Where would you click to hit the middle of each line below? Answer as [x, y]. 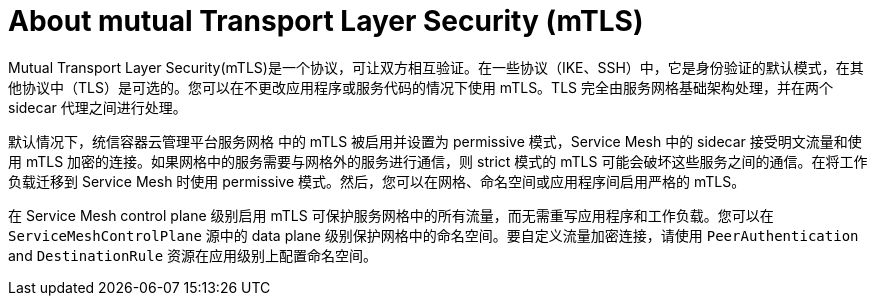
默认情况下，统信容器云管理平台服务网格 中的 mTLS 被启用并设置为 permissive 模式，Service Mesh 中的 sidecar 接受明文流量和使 [435, 141]
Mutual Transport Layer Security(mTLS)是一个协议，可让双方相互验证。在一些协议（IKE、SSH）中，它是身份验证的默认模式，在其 [436, 67]
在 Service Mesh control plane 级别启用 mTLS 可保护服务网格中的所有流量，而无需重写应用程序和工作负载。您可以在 [391, 215]
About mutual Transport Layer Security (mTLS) [326, 21]
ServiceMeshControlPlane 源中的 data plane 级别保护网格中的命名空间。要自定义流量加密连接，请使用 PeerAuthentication [433, 235]
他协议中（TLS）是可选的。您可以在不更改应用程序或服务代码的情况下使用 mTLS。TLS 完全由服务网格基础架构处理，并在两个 [420, 87]
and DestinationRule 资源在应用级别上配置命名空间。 [193, 255]
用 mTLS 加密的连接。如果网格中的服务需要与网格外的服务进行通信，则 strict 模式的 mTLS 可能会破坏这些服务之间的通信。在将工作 [438, 161]
